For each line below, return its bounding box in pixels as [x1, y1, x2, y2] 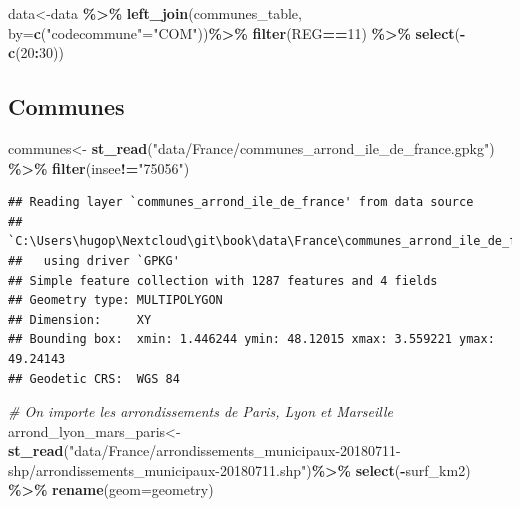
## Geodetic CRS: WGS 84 [8, 371, 180, 386]
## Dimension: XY [8, 312, 152, 327]
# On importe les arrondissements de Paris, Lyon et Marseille [8, 401, 393, 422]
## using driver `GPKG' [8, 253, 180, 268]
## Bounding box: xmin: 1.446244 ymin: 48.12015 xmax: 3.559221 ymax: [8, 332, 495, 347]
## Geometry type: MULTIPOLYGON [8, 293, 223, 308]
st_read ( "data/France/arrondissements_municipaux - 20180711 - [8, 440, 401, 461]
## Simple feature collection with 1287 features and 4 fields [8, 273, 438, 288]
